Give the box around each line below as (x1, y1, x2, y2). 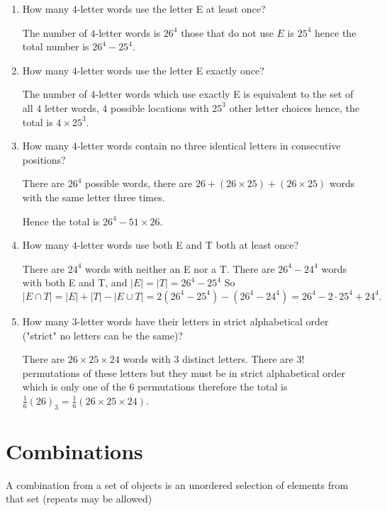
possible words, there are (84, 176, 193, 191)
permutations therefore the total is (138, 379, 288, 394)
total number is (22, 39, 89, 54)
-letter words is (95, 25, 161, 40)
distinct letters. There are (182, 352, 293, 366)
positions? (22, 152, 66, 167)
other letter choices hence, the (229, 100, 359, 115)
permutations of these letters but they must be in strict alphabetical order (22, 365, 345, 380)
